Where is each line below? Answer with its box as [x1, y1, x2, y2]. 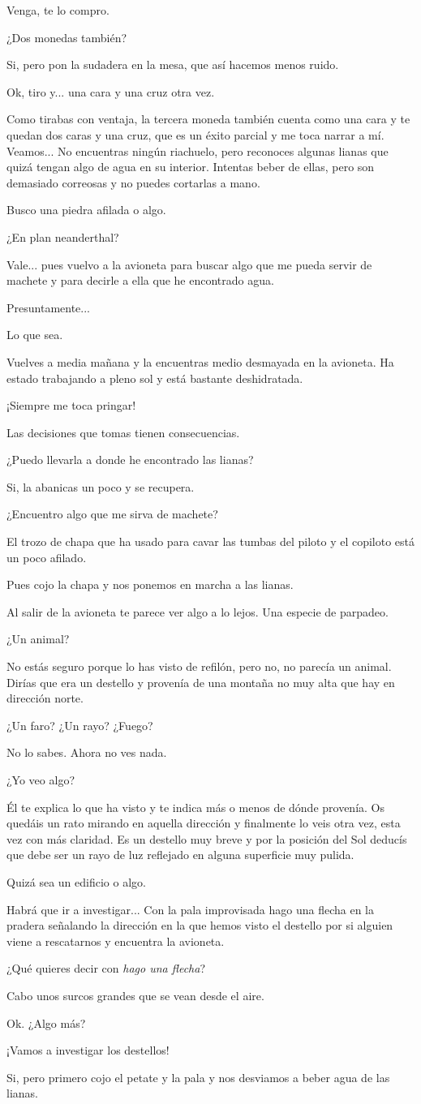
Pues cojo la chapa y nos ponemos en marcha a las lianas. [6, 576, 294, 593]
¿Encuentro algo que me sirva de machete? [6, 505, 218, 522]
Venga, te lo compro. [6, 2, 110, 18]
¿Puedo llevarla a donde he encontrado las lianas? [6, 451, 254, 468]
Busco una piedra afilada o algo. [6, 201, 166, 218]
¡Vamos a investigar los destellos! [6, 1042, 170, 1059]
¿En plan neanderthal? [6, 228, 119, 245]
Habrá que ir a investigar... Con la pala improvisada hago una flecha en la [6, 900, 374, 917]
